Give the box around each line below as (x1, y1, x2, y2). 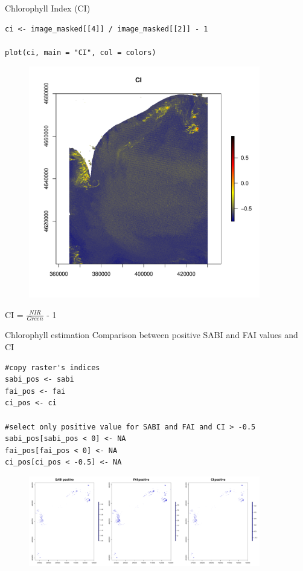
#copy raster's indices (5, 363, 100, 372)
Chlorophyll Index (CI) (5, 2, 91, 14)
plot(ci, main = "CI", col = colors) (5, 48, 156, 57)
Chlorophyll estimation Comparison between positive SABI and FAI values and (5, 328, 298, 341)
